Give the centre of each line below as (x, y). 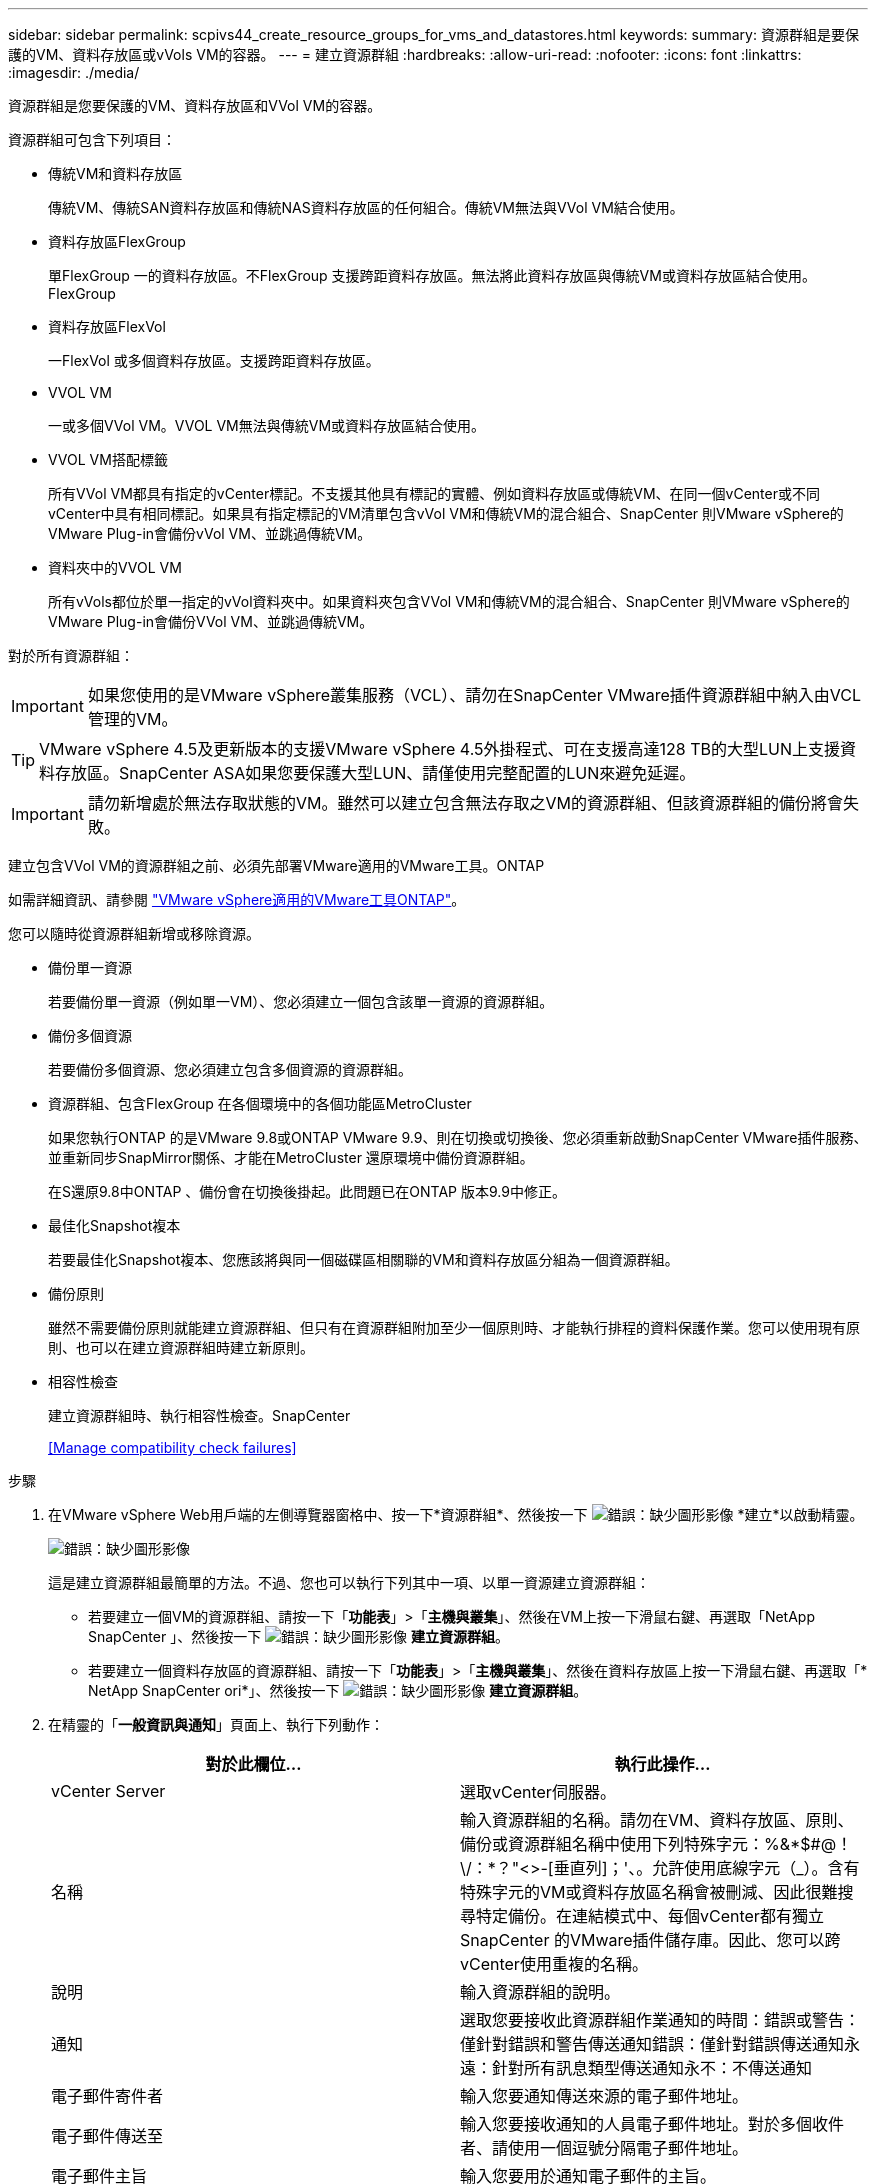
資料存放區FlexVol (107, 326)
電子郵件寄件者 (107, 2096)
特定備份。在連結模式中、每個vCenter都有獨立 (650, 1916)
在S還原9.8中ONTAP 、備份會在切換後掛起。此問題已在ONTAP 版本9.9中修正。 (307, 1191)
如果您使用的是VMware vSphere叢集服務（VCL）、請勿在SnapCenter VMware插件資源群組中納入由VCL (474, 695)
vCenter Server (108, 1791)
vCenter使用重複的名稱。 (554, 1964)
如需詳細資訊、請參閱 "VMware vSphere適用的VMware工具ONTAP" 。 (237, 899)
